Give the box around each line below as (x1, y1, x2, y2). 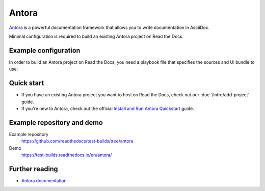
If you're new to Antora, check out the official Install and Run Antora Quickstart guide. (21, 106, 194, 111)
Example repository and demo (9, 118, 103, 127)
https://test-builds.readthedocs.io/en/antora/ (21, 152, 112, 158)
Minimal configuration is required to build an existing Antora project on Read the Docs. (9, 33, 184, 39)
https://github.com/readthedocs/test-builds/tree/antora (21, 138, 133, 144)
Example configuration (9, 46, 80, 55)
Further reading (9, 164, 58, 173)
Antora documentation (21, 177, 67, 184)
